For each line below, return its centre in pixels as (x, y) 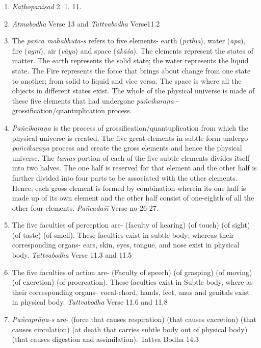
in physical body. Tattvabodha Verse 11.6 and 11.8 (90, 302)
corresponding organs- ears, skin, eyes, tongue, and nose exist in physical (126, 245)
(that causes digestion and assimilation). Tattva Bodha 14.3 (105, 339)
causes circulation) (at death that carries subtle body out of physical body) (130, 329)
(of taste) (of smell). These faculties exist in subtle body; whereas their (123, 234)
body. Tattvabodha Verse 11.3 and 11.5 (72, 255)
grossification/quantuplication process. (72, 110)
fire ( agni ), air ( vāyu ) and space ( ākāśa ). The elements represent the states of (133, 50)
